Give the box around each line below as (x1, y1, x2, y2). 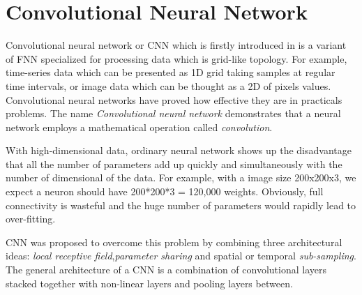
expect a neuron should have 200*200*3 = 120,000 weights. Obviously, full (6, 184, 324, 199)
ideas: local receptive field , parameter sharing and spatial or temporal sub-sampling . (6, 248, 356, 263)
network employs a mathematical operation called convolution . (6, 119, 273, 134)
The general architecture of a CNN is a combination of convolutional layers (6, 262, 326, 277)
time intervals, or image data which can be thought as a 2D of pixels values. (6, 78, 331, 93)
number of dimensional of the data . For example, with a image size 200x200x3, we (6, 170, 356, 185)
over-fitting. (6, 211, 56, 226)
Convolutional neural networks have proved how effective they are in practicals (6, 92, 342, 107)
